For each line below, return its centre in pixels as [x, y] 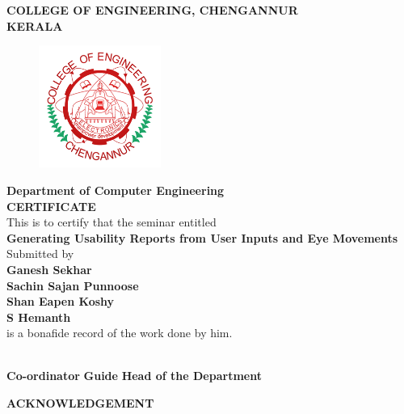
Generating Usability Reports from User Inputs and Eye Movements [202, 237]
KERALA [35, 25]
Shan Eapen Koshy [61, 301]
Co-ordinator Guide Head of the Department [134, 376]
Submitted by [40, 253]
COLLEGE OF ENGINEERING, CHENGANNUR [152, 10]
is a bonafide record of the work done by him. [120, 333]
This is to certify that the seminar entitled [112, 222]
